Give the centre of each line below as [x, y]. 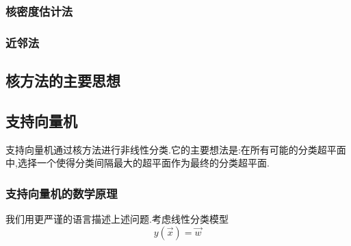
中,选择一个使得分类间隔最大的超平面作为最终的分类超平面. [138, 163]
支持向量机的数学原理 [62, 193]
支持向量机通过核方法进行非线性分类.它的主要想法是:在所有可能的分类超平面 [176, 149]
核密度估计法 [39, 11]
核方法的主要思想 [63, 81]
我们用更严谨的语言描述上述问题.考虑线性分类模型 [117, 219]
